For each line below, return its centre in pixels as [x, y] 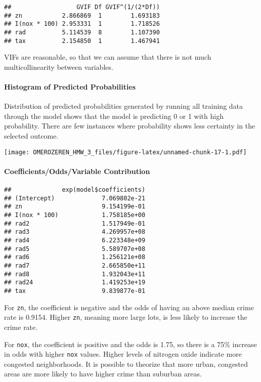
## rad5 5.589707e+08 [75, 249]
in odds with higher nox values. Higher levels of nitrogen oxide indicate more [123, 354]
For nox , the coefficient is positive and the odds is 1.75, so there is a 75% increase [130, 344]
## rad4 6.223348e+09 [75, 241]
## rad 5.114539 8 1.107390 [82, 32]
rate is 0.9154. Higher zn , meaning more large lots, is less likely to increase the [126, 317]
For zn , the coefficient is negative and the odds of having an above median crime [129, 307]
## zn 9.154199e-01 [75, 207]
